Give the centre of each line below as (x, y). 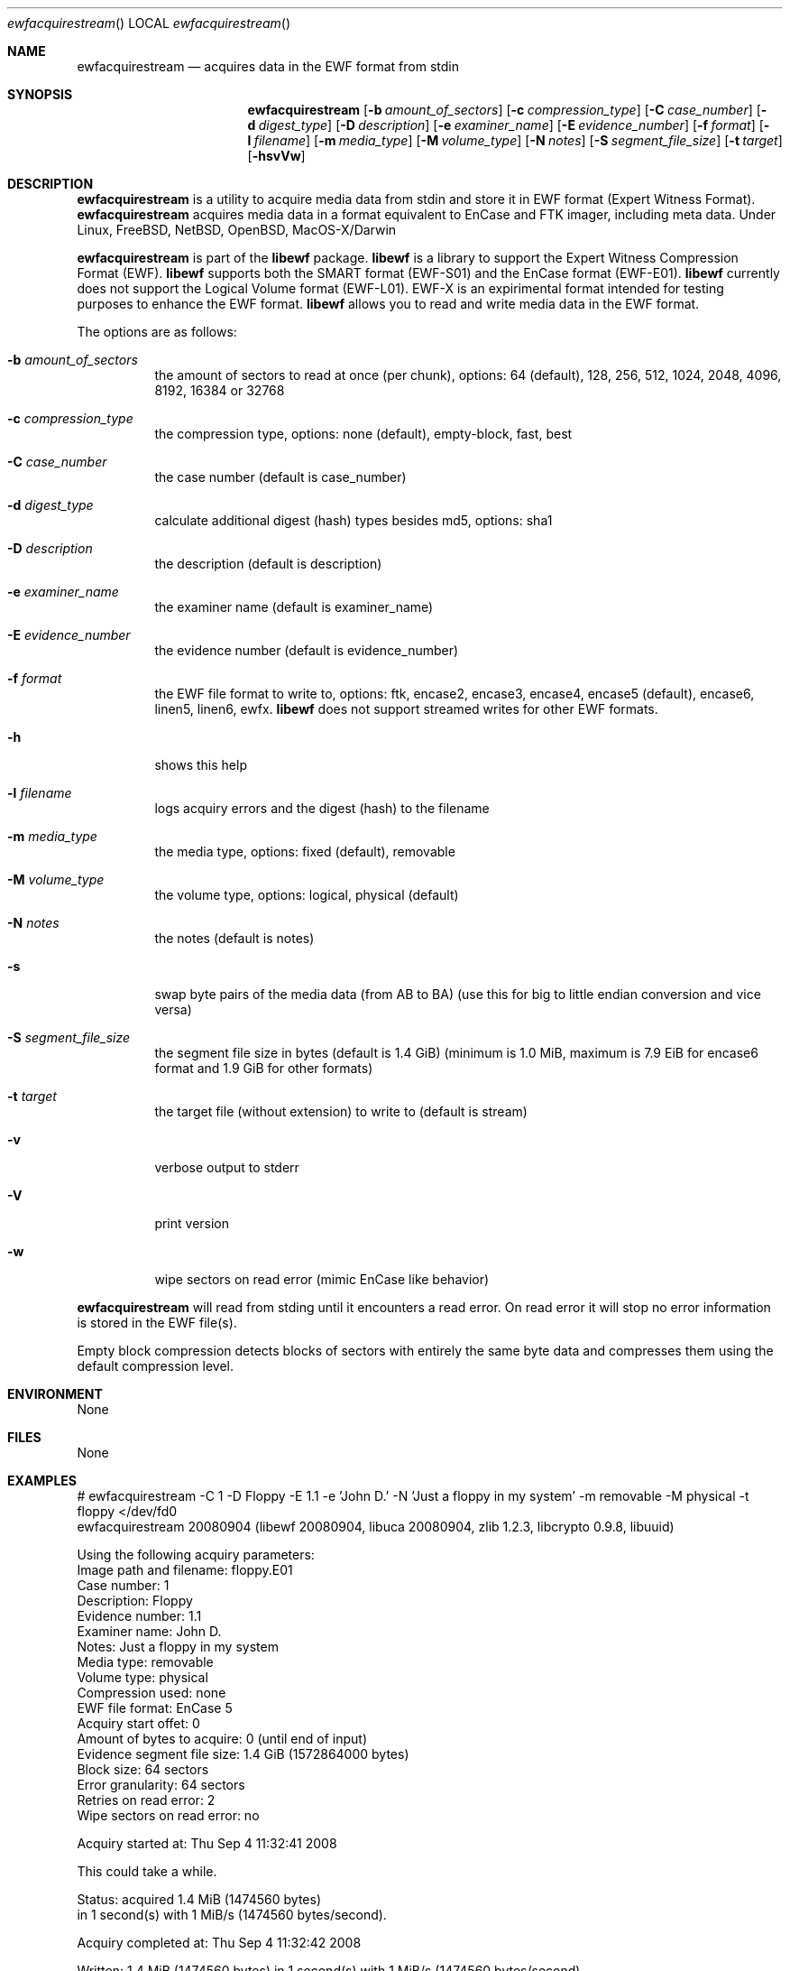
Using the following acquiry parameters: (196, 1555)
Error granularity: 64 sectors (161, 1785)
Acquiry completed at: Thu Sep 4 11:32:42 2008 (219, 1943)
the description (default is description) (268, 564)
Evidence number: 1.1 (139, 1616)
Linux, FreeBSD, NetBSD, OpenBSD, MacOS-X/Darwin (237, 230)
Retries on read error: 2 (146, 1800)
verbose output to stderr (227, 1167)
